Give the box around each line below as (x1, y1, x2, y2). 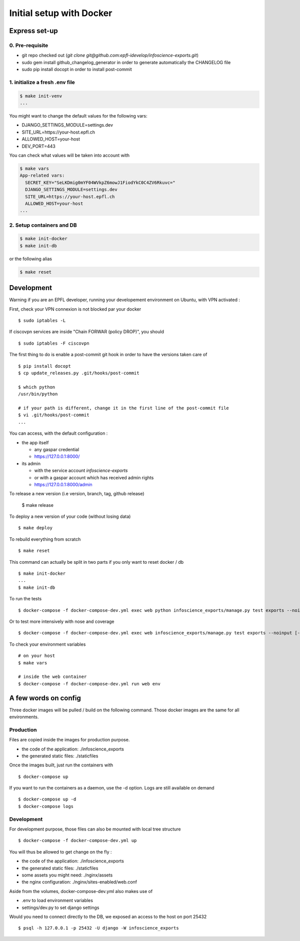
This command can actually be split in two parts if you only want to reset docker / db (9, 559, 184, 565)
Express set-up (9, 27, 58, 35)
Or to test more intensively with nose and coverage (9, 618, 114, 624)
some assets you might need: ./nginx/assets (21, 872, 113, 878)
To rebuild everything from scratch (9, 536, 81, 542)
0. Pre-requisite (9, 42, 48, 49)
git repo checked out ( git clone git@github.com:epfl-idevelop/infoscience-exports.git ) (21, 53, 198, 59)
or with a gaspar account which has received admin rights (34, 474, 154, 480)
